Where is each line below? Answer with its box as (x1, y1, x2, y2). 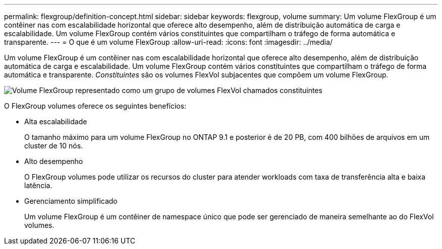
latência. (24, 181, 52, 190)
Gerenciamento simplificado (24, 197, 118, 205)
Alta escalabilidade (24, 117, 87, 126)
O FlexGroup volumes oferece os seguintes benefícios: (4, 102, 187, 110)
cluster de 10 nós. (24, 141, 83, 150)
